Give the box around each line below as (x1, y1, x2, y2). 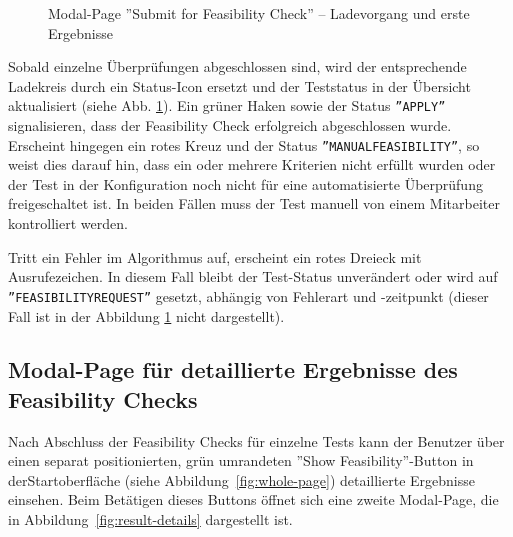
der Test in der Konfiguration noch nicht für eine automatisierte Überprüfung (8, 173, 483, 194)
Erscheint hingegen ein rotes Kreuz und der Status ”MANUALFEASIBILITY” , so (8, 134, 480, 155)
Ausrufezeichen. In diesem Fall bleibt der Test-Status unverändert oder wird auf (8, 266, 498, 287)
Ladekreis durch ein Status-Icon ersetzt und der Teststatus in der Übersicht (8, 75, 471, 96)
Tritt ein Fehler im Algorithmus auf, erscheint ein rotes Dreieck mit (8, 246, 422, 267)
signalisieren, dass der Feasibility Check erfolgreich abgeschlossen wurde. (8, 115, 452, 136)
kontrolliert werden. (8, 213, 128, 234)
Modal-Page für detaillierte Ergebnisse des (8, 354, 458, 385)
